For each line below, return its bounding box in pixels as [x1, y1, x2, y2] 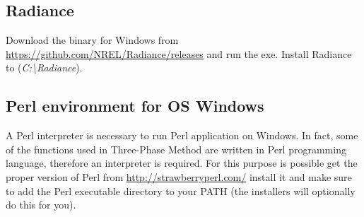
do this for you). [6, 197, 76, 212]
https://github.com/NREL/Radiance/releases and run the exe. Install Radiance [6, 46, 352, 61]
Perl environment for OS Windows [6, 95, 264, 117]
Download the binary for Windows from [6, 33, 179, 47]
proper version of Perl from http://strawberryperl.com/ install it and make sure [6, 169, 352, 184]
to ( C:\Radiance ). [6, 60, 83, 75]
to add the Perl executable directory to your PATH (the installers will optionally [6, 183, 356, 198]
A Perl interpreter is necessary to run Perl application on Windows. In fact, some [6, 128, 358, 143]
